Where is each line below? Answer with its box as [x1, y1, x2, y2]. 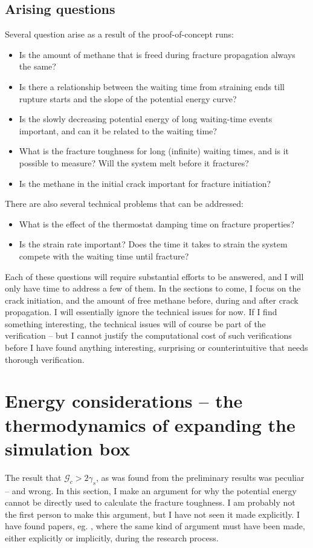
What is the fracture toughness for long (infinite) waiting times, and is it [19, 145, 289, 157]
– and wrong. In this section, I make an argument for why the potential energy [5, 484, 297, 497]
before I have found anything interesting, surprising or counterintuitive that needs [5, 341, 308, 354]
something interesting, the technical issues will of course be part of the [5, 317, 266, 330]
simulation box [5, 435, 131, 460]
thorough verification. [5, 353, 85, 365]
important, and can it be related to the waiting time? [19, 124, 217, 137]
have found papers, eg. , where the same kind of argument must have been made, [5, 520, 305, 532]
